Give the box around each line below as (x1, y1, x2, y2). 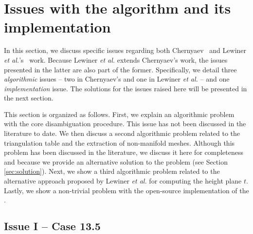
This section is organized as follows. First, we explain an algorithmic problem (4, 109, 235, 119)
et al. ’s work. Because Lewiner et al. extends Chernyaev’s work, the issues (4, 54, 228, 65)
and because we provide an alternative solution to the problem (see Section (4, 156, 228, 167)
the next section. (4, 93, 54, 103)
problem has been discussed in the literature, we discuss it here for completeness (4, 147, 243, 157)
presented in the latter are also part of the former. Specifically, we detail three (4, 64, 237, 74)
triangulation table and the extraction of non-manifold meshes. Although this (4, 137, 235, 148)
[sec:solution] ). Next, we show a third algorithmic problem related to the (4, 166, 220, 176)
